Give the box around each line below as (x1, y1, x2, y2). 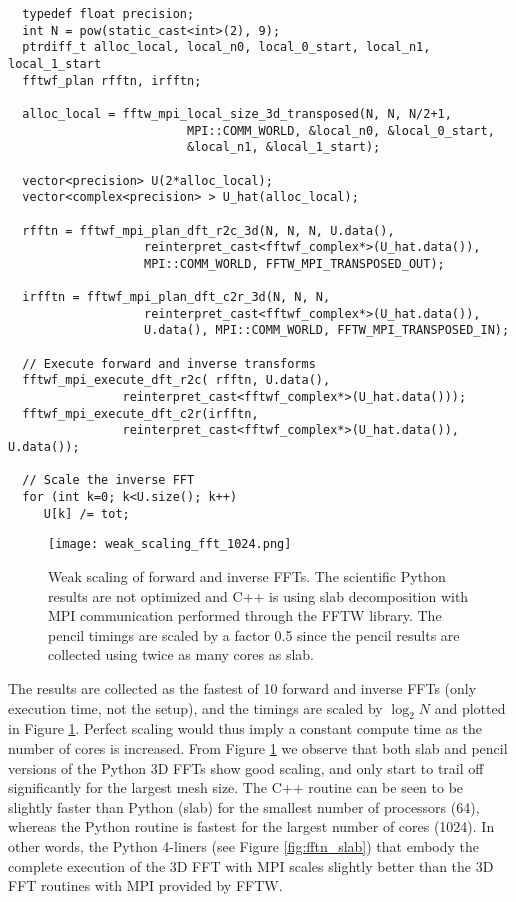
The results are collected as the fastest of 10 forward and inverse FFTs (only (8, 677, 477, 698)
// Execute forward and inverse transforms (22, 356, 316, 371)
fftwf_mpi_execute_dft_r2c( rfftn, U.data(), (22, 373, 331, 388)
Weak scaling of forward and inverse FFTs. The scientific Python (48, 566, 446, 586)
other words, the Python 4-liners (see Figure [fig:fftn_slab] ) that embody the (8, 835, 480, 856)
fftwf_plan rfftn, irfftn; (22, 73, 202, 88)
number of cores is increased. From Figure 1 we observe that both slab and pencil (8, 737, 508, 758)
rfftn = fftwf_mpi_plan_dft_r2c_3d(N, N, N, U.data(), (22, 223, 395, 238)
